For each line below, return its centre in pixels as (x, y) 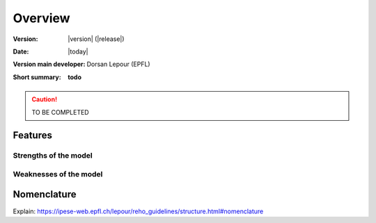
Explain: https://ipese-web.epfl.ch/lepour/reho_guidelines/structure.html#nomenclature (138, 211)
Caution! (45, 99)
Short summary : (37, 77)
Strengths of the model (53, 156)
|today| (78, 51)
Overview (41, 18)
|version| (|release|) (96, 39)
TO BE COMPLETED (61, 112)
